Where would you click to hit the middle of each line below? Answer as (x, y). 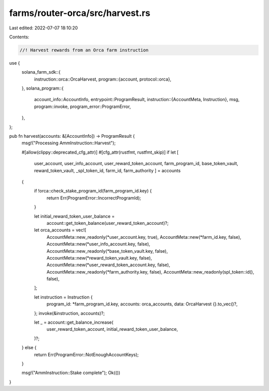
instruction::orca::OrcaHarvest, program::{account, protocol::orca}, (103, 79)
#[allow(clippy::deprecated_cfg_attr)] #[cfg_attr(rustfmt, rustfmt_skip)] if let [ (100, 152)
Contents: (19, 37)
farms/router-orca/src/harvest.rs (80, 13)
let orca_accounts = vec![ (60, 230)
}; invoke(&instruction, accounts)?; (69, 313)
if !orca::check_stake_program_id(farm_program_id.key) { (93, 191)
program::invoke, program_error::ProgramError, (82, 106)
